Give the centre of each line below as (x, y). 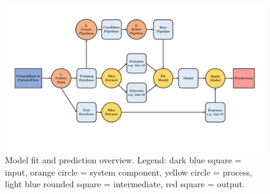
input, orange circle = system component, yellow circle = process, (129, 172)
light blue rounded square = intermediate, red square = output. (125, 184)
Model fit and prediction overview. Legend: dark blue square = (123, 160)
